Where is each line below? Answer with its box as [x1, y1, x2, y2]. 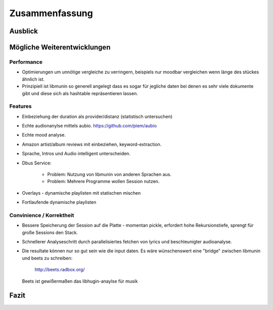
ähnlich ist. [22, 76, 45, 82]
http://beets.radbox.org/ [34, 267, 85, 273]
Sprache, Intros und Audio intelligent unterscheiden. [22, 151, 131, 157]
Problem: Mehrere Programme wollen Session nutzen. [47, 179, 160, 185]
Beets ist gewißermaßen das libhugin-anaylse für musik [22, 278, 138, 284]
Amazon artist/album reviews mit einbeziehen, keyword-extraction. [22, 141, 162, 147]
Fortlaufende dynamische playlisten [22, 199, 97, 205]
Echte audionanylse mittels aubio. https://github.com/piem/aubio [22, 123, 157, 129]
